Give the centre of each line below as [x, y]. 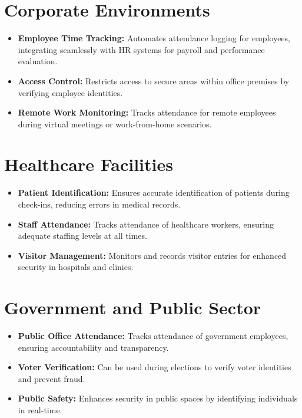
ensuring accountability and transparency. [93, 347]
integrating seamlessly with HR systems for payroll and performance [141, 49]
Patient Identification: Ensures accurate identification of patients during [154, 192]
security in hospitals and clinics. [76, 267]
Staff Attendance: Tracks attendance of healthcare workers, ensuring [146, 224]
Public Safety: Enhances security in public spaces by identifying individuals [158, 398]
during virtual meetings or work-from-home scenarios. [115, 124]
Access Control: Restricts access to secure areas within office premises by [154, 80]
